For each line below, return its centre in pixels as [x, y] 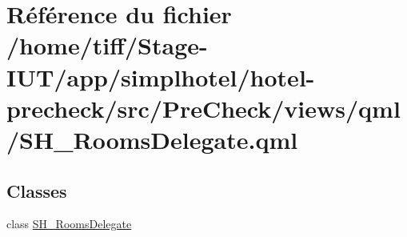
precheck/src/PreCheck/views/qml [203, 108]
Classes [37, 190]
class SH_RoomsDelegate [69, 224]
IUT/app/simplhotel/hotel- [161, 76]
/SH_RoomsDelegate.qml [152, 139]
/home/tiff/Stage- [107, 45]
